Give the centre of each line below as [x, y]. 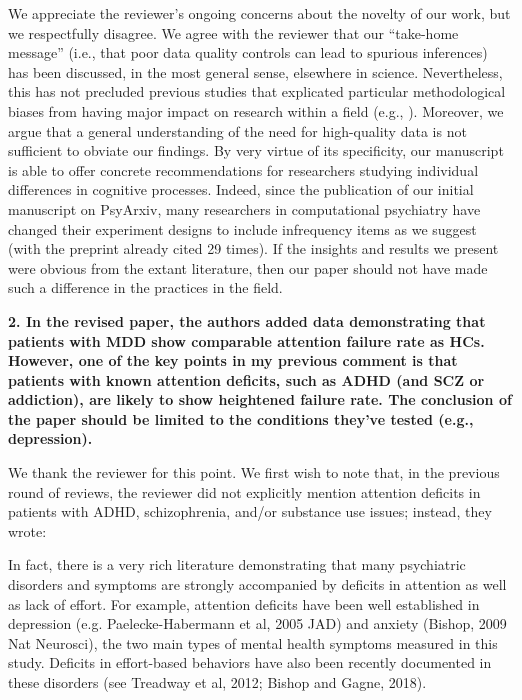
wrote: [27, 530]
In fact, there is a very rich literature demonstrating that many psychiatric [237, 564]
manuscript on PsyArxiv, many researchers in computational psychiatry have [244, 208]
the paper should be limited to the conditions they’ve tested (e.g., [241, 418]
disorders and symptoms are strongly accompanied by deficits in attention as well [257, 584]
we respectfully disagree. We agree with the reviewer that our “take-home [233, 32]
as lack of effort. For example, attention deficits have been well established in [244, 603]
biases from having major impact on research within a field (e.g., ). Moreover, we [256, 110]
